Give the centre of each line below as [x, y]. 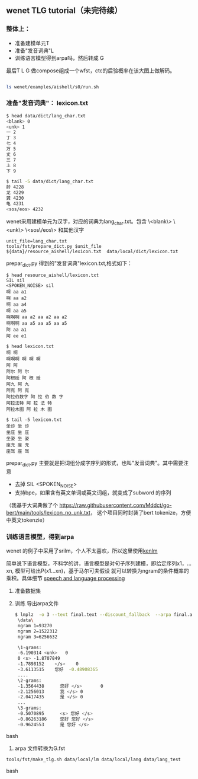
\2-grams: [30, 681]
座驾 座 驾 [18, 451]
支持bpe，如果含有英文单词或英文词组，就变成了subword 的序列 [93, 492]
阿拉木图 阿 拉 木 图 [29, 410]
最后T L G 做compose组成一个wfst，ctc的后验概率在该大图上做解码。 [91, 71]
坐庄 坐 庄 [18, 432]
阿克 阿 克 [18, 391]
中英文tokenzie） [27, 520]
